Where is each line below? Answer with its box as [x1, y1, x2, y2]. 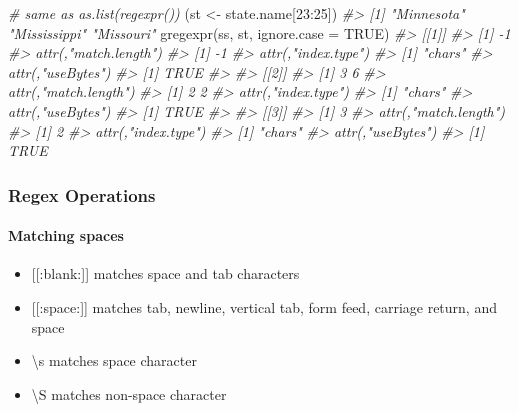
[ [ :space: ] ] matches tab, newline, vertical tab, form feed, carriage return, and [31, 296, 497, 317]
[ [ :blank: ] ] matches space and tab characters [31, 263, 300, 284]
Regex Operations [8, 182, 156, 207]
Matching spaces [8, 225, 124, 246]
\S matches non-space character [31, 383, 227, 404]
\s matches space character [31, 350, 197, 371]
